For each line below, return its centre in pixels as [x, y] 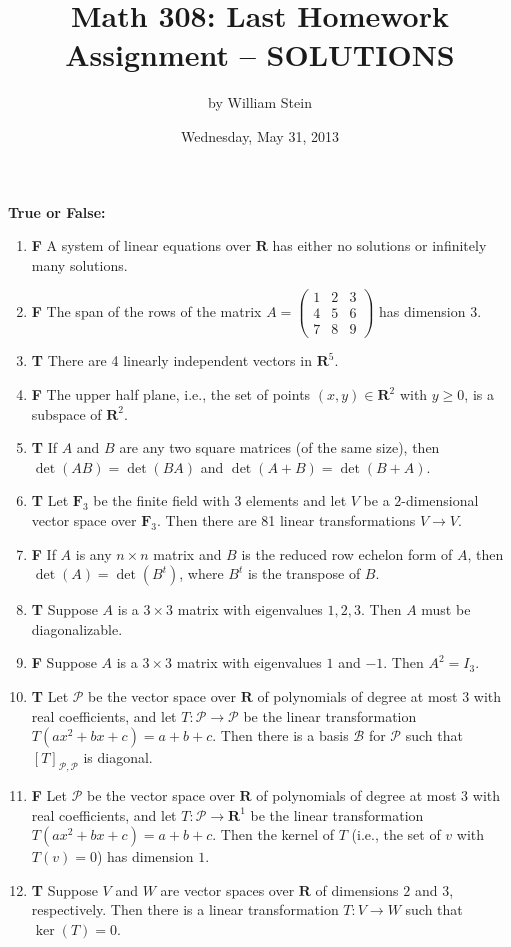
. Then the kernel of [273, 834]
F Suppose [64, 662]
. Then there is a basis [280, 735]
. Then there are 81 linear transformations [286, 520]
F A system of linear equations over [141, 245]
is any [93, 553]
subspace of [66, 413]
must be [446, 609]
